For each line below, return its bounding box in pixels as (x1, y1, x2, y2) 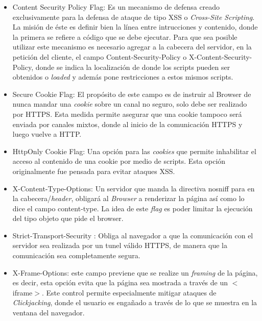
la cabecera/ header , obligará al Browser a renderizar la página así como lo (12, 193, 245, 204)
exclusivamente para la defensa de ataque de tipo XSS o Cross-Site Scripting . (12, 11, 255, 22)
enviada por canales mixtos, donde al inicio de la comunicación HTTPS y (12, 118, 243, 129)
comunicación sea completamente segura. (12, 250, 140, 261)
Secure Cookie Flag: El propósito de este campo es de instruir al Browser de (12, 88, 251, 99)
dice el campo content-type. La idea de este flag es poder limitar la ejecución (12, 203, 253, 213)
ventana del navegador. (12, 307, 85, 318)
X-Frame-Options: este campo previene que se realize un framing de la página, (12, 267, 258, 278)
